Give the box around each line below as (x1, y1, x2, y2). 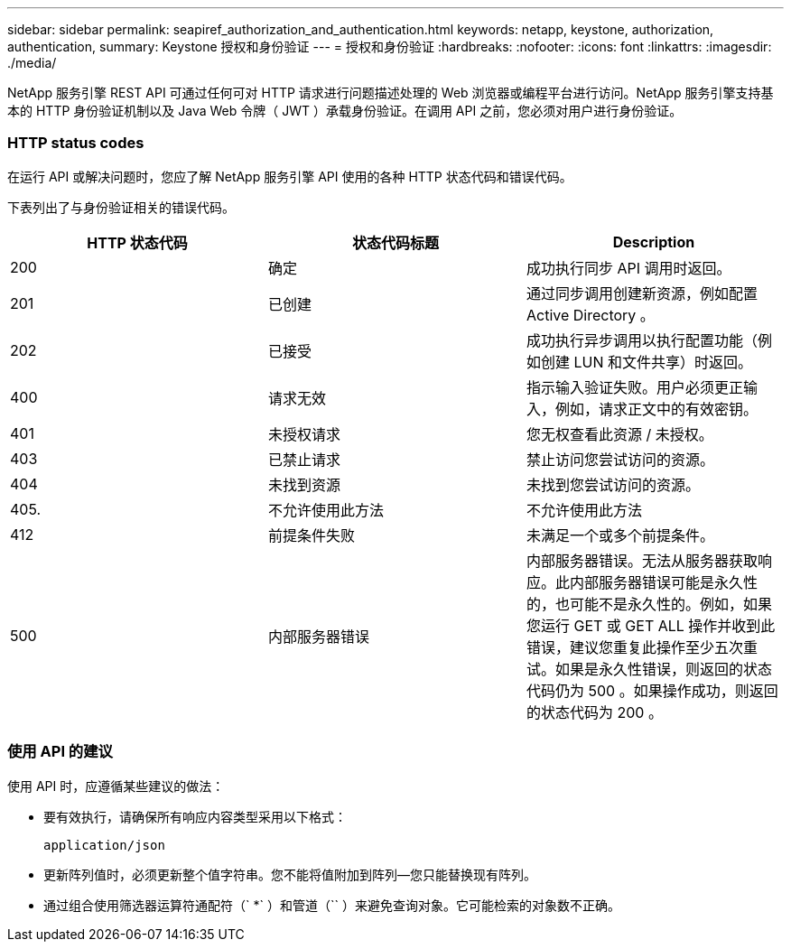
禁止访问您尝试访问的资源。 (526, 450, 714, 469)
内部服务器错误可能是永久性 (569, 572, 758, 591)
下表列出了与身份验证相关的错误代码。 (7, 199, 235, 215)
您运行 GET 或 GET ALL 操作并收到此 (526, 616, 776, 635)
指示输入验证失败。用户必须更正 (526, 377, 743, 396)
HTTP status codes (7, 134, 144, 153)
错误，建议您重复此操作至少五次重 (526, 637, 758, 656)
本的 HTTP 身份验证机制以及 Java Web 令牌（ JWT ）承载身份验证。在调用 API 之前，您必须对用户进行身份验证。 (7, 103, 683, 118)
